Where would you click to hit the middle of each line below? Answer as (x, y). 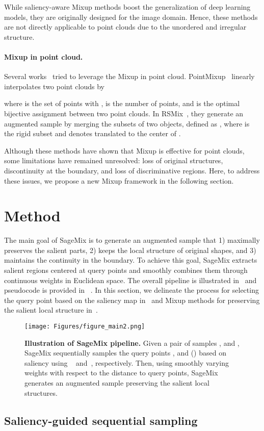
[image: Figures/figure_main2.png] (85, 326)
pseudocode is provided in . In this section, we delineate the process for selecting (131, 290)
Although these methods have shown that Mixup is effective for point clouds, (124, 150)
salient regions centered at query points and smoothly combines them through (126, 270)
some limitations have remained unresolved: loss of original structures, (114, 160)
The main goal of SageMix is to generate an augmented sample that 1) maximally (132, 240)
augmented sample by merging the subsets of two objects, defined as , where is (127, 123)
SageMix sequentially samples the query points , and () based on (125, 353)
